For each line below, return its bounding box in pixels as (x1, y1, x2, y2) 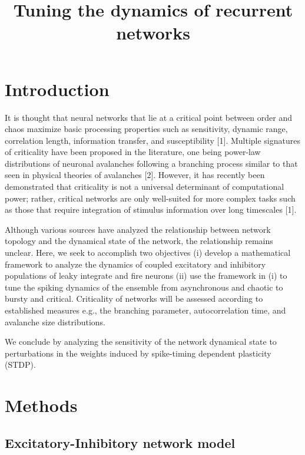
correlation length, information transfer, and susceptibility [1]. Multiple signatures (5, 134, 300, 146)
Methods (5, 393, 78, 417)
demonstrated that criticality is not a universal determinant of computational (5, 180, 284, 193)
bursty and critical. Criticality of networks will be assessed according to (5, 292, 263, 305)
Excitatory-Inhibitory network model (5, 433, 236, 451)
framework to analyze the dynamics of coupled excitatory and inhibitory (5, 258, 266, 270)
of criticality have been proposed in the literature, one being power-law (5, 146, 261, 158)
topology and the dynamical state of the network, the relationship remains (5, 235, 273, 247)
